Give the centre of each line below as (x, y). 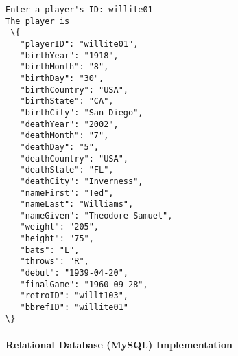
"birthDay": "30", (62, 78)
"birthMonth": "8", (64, 67)
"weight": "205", (60, 227)
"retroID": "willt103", (74, 296)
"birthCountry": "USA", (74, 90)
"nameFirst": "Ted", (67, 193)
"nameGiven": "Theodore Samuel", (96, 215)
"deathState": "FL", (67, 170)
